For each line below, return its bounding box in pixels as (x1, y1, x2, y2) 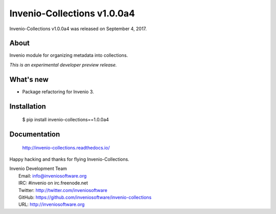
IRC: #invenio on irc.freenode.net (18, 180, 88, 186)
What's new (9, 75, 49, 84)
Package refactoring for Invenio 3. (22, 89, 94, 95)
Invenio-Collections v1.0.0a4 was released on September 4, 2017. (9, 26, 147, 32)
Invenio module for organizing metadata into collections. (9, 52, 128, 58)
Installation (9, 102, 46, 111)
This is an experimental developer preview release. (9, 61, 117, 68)
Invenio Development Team (9, 165, 67, 172)
